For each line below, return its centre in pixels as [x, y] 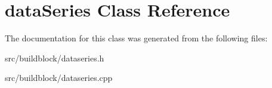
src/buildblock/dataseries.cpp [59, 78]
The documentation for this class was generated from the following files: [136, 38]
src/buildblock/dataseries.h [55, 58]
